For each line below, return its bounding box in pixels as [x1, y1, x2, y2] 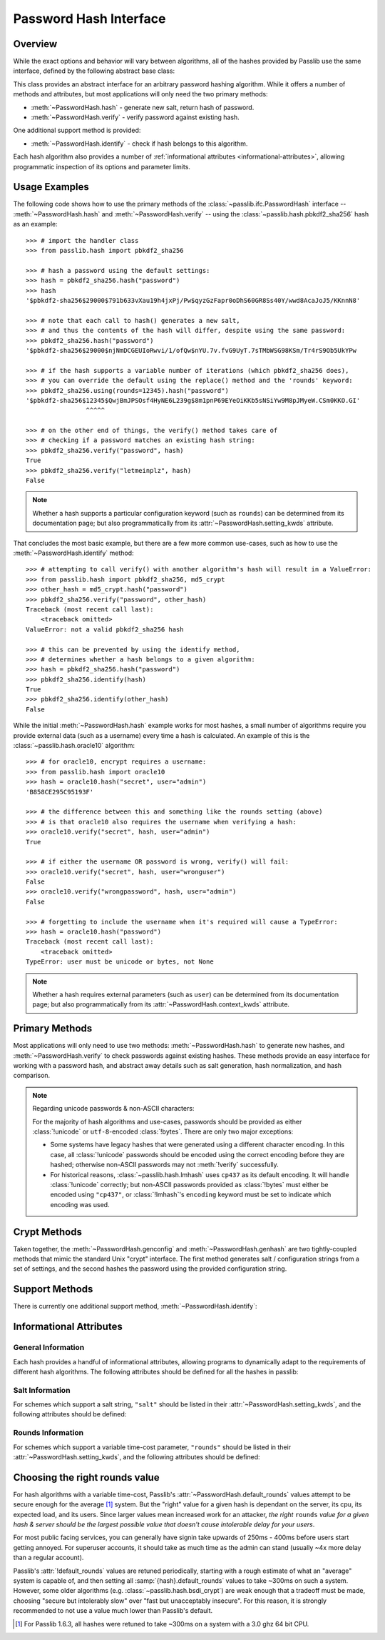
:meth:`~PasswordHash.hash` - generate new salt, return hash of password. [31, 103, 255, 111]
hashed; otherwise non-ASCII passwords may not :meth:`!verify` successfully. [50, 1161, 279, 1169]
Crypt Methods [13, 1226, 82, 1238]
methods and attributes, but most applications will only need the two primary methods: [13, 90, 268, 99]
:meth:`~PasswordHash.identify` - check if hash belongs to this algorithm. [31, 139, 248, 148]
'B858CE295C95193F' [26, 788, 94, 796]
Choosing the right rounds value [13, 1471, 160, 1484]
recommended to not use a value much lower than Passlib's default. [13, 1606, 213, 1615]
